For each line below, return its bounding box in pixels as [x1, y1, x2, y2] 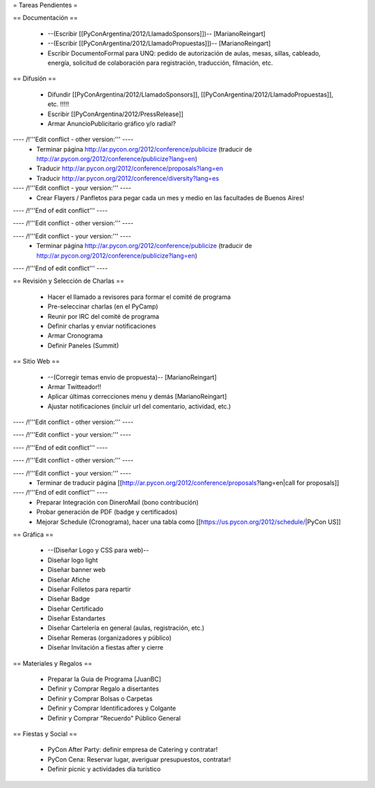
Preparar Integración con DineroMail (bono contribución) [36, 498, 199, 507]
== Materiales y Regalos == [12, 659, 92, 667]
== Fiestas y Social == [12, 730, 78, 738]
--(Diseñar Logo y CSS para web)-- [47, 546, 149, 555]
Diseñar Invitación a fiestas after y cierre [47, 643, 164, 652]
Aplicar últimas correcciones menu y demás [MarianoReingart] [47, 393, 227, 401]
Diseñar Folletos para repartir [47, 584, 131, 593]
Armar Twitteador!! [47, 382, 101, 391]
